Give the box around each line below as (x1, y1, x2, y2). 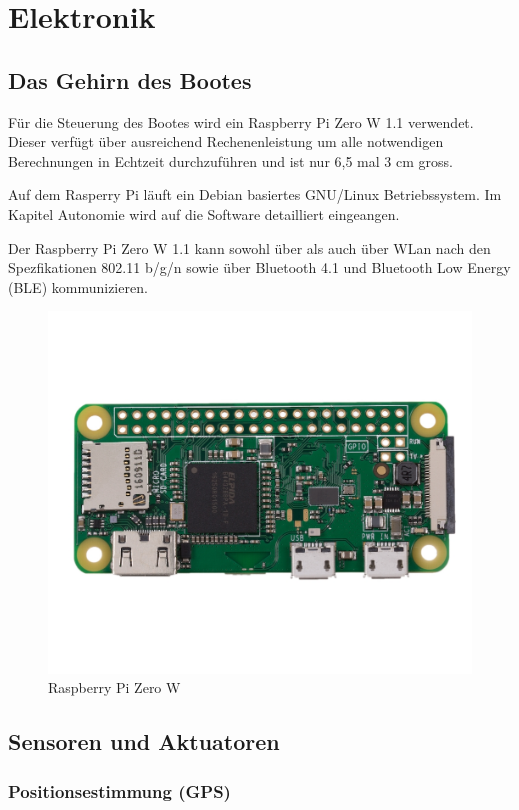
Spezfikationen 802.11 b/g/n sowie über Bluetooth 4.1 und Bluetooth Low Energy (8, 257, 511, 278)
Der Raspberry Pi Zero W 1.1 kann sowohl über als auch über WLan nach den (8, 237, 491, 258)
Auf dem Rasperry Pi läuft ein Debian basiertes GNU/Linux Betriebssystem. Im (8, 184, 502, 205)
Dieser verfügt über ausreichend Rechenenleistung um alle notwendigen (8, 131, 444, 152)
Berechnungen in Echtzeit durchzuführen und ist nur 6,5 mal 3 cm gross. (8, 150, 453, 171)
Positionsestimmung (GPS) (8, 778, 231, 803)
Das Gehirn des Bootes (8, 64, 252, 95)
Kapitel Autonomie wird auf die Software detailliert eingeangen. (8, 203, 400, 224)
